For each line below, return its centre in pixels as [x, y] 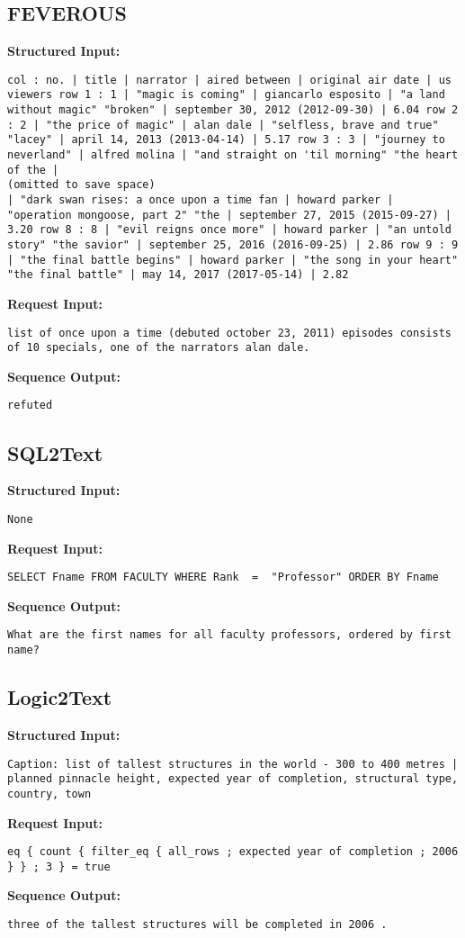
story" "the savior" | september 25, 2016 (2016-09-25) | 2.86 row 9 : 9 [233, 245]
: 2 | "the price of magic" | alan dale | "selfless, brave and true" [223, 125]
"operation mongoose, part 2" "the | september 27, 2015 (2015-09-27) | [229, 215]
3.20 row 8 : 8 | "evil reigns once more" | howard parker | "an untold [229, 230]
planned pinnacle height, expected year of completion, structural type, [233, 779]
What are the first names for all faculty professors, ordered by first [229, 635]
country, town [49, 794]
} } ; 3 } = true [59, 866]
